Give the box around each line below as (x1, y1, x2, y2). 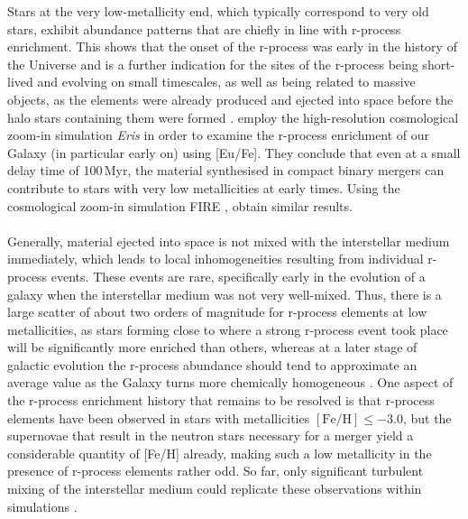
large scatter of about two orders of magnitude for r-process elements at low (7, 302, 427, 321)
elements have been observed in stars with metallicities (7, 408, 310, 427)
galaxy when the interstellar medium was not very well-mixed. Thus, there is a (7, 284, 442, 303)
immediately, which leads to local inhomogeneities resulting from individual (7, 249, 424, 268)
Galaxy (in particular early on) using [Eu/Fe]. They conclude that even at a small (7, 143, 461, 162)
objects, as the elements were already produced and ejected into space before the (7, 89, 454, 108)
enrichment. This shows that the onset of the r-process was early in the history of (7, 37, 457, 56)
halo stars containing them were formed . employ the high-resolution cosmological (7, 107, 459, 126)
